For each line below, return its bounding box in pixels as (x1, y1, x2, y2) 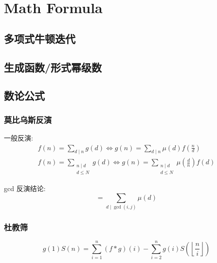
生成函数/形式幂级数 (4, 59, 102, 74)
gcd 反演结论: (4, 183, 46, 193)
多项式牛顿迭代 (4, 31, 75, 46)
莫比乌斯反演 (4, 113, 52, 125)
